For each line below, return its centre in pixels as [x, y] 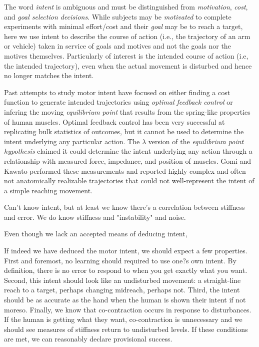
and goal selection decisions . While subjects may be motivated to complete [118, 16]
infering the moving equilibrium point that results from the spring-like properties [127, 111]
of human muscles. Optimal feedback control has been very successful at [114, 121]
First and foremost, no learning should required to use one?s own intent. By [120, 260]
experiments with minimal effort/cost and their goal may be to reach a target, [123, 26]
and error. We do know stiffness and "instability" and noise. [95, 217]
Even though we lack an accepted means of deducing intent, [96, 234]
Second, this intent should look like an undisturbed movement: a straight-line [122, 280]
